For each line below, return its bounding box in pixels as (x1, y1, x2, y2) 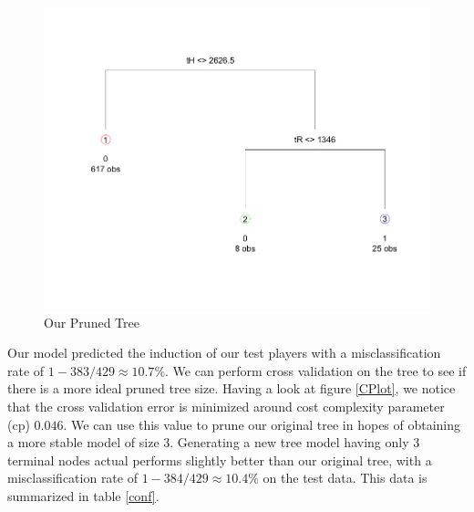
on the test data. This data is (263, 468, 428, 487)
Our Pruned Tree (44, 312, 139, 331)
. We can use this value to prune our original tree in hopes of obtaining (63, 414, 461, 434)
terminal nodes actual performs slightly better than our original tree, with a (7, 450, 432, 469)
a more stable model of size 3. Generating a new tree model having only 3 (7, 433, 420, 452)
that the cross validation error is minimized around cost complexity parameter (7, 396, 445, 415)
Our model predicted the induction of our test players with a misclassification (7, 343, 441, 362)
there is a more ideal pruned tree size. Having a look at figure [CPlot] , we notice (7, 379, 456, 398)
